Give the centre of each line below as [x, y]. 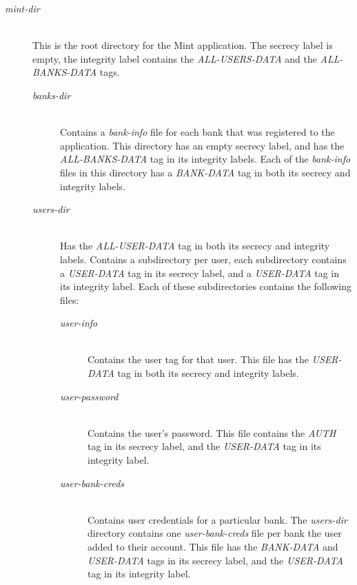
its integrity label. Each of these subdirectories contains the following [206, 286]
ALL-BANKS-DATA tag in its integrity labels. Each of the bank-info [205, 159]
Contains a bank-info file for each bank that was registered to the [197, 132]
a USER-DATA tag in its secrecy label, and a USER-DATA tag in [200, 273]
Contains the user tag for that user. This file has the [198, 359]
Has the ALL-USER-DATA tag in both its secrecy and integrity [195, 246]
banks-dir [52, 95]
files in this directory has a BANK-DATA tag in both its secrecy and [205, 172]
